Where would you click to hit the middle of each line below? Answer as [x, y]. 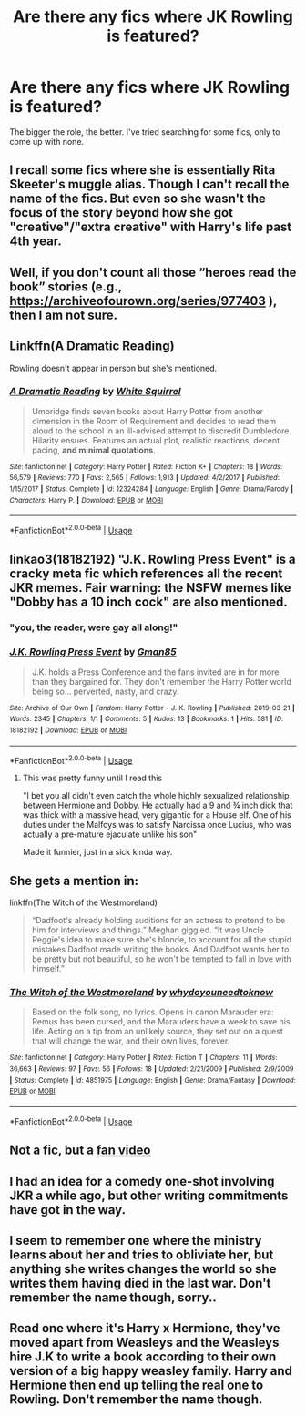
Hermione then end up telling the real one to [137, 1385]
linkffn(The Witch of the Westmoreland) [83, 902]
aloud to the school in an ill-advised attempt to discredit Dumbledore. [162, 431]
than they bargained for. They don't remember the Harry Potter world [161, 681]
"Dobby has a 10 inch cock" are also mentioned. [149, 601]
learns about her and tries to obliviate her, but [142, 1254]
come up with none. [47, 141]
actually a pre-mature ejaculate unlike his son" [110, 834]
